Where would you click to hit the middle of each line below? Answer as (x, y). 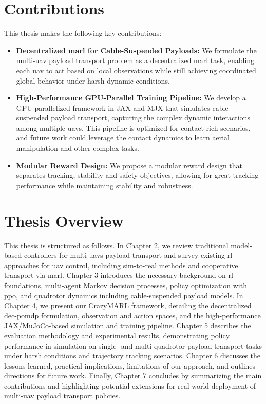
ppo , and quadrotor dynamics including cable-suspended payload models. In (124, 295)
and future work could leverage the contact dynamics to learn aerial (123, 138)
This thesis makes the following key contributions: (83, 33)
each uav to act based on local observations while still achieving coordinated (136, 70)
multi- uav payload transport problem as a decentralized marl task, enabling (135, 60)
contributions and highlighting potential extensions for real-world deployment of (130, 385)
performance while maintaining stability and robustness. (104, 185)
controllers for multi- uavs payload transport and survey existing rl (128, 255)
